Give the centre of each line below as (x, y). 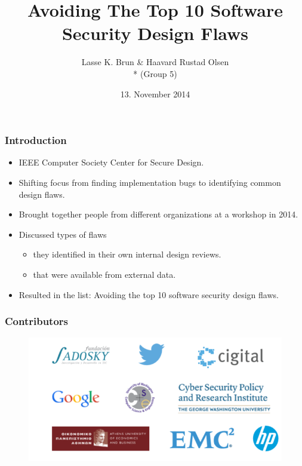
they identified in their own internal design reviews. (127, 254)
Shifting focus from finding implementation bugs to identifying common (150, 182)
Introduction (36, 140)
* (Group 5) (155, 73)
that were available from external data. (104, 274)
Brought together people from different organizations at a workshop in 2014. (158, 214)
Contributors (37, 321)
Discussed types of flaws (63, 234)
